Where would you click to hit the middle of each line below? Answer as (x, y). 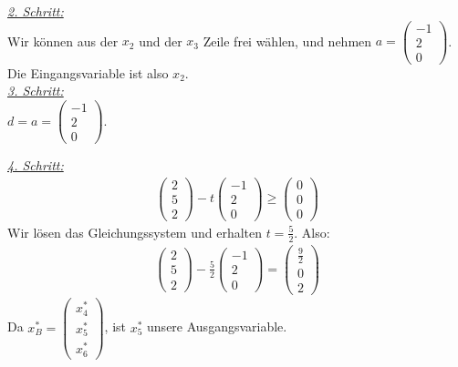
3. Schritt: (36, 91)
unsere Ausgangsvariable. (217, 326)
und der (161, 41)
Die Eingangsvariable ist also (88, 72)
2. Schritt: (36, 11)
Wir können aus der (63, 41)
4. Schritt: (36, 165)
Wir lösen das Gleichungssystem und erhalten (135, 232)
